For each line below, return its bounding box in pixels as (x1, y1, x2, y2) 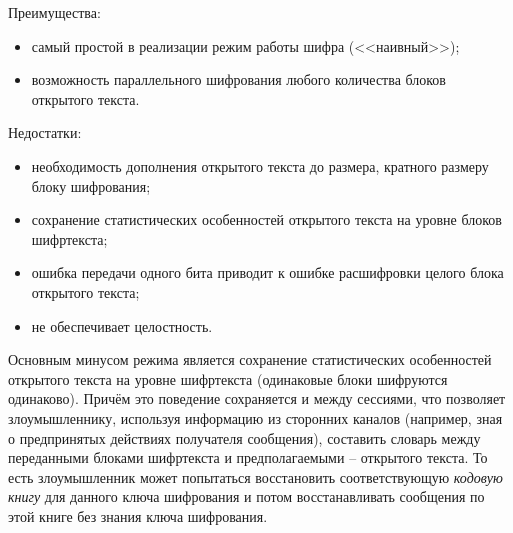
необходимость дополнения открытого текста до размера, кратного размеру (31, 155, 489, 176)
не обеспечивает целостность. (31, 315, 213, 336)
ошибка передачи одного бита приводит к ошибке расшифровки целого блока (31, 262, 504, 283)
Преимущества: (8, 2, 101, 22)
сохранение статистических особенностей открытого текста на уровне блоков (31, 209, 502, 230)
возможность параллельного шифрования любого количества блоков (31, 69, 446, 90)
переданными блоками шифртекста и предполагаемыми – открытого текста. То (8, 447, 488, 468)
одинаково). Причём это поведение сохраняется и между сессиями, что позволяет (8, 388, 506, 409)
